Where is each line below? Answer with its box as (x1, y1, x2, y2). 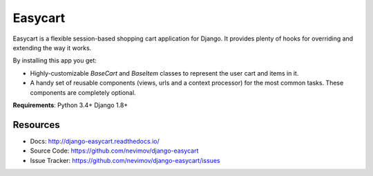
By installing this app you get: (12, 56, 97, 65)
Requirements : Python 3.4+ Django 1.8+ (12, 100, 128, 109)
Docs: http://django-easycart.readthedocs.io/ (30, 137, 160, 145)
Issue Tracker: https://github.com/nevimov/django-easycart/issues (30, 156, 220, 164)
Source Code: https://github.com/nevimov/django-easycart (30, 146, 199, 155)
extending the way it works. (12, 43, 92, 52)
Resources (12, 119, 60, 131)
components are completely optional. (30, 88, 136, 96)
